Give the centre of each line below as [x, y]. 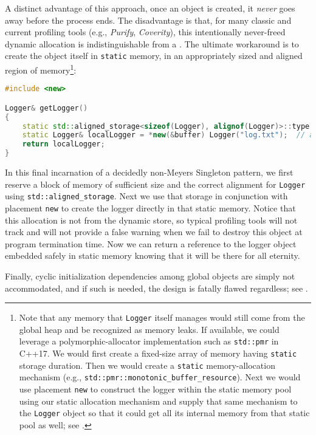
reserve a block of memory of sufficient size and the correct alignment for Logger [155, 184]
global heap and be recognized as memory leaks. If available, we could [149, 329]
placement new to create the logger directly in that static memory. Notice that [150, 207]
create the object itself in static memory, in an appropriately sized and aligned [154, 56]
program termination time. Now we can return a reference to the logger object [151, 243]
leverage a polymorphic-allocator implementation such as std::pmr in [149, 341]
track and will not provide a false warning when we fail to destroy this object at [154, 232]
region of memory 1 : [41, 69]
